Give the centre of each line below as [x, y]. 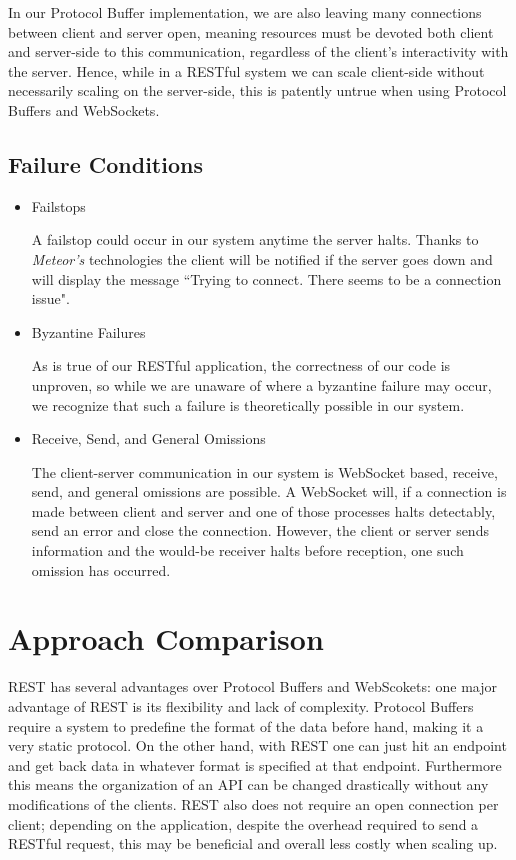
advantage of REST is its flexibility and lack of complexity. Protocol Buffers [241, 705]
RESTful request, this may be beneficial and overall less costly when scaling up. [253, 843]
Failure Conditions [105, 163]
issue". [50, 298]
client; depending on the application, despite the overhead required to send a [243, 823]
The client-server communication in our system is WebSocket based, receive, [264, 471]
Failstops [58, 205]
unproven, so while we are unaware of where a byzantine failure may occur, [261, 384]
